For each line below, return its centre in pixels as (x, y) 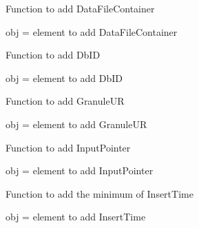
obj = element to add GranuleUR (76, 124)
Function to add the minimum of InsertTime (99, 193)
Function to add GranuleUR (65, 101)
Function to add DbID (53, 55)
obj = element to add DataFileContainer (92, 31)
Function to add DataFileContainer (80, 8)
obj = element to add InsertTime (76, 217)
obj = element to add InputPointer (80, 170)
